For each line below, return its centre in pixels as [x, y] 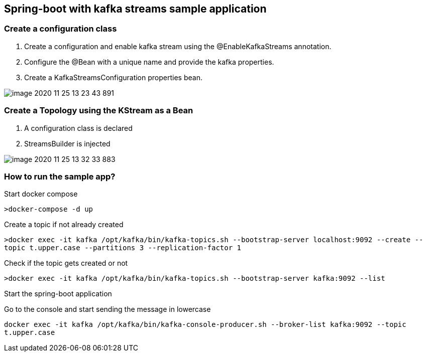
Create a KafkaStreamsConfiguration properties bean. [113, 77]
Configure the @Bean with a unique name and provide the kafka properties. [149, 62]
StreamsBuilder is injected [67, 143]
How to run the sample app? [60, 176]
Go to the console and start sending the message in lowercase [108, 309]
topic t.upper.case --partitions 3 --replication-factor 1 [123, 248]
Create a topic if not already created [64, 225]
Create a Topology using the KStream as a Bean [99, 111]
